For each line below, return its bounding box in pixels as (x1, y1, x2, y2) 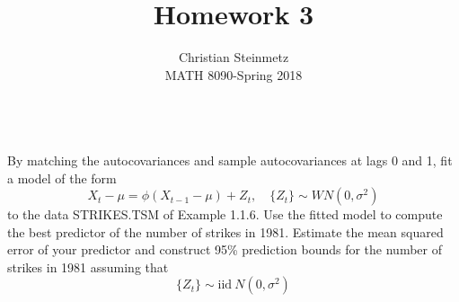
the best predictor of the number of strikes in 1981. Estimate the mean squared (7, 222, 444, 241)
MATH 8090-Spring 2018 (164, 65, 303, 84)
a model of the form (7, 168, 117, 187)
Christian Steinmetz (178, 48, 289, 67)
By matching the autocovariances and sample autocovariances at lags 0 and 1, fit (7, 150, 453, 169)
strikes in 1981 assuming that (7, 257, 169, 276)
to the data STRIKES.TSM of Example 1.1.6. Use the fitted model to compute (7, 205, 443, 224)
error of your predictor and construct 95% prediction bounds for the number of (7, 240, 442, 259)
